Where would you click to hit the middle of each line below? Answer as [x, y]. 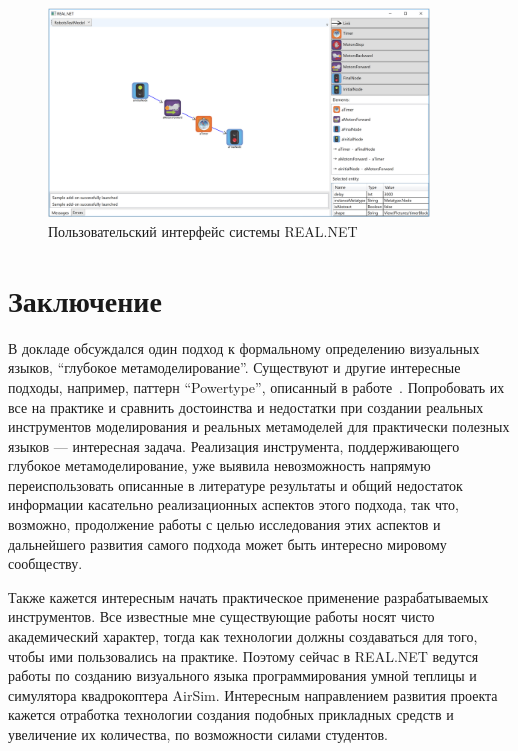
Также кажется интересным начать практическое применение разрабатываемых [248, 596]
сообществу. [45, 563]
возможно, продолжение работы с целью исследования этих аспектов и [224, 524]
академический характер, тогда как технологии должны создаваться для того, [243, 636]
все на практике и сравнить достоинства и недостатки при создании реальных [246, 406]
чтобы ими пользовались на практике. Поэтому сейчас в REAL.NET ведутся [243, 655]
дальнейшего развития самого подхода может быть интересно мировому [227, 543]
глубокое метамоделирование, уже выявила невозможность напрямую [219, 465]
